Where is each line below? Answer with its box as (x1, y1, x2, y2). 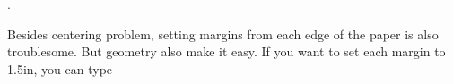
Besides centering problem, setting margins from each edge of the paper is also (7, 24, 439, 43)
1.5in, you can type (7, 59, 113, 78)
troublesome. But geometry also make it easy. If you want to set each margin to (7, 42, 446, 61)
